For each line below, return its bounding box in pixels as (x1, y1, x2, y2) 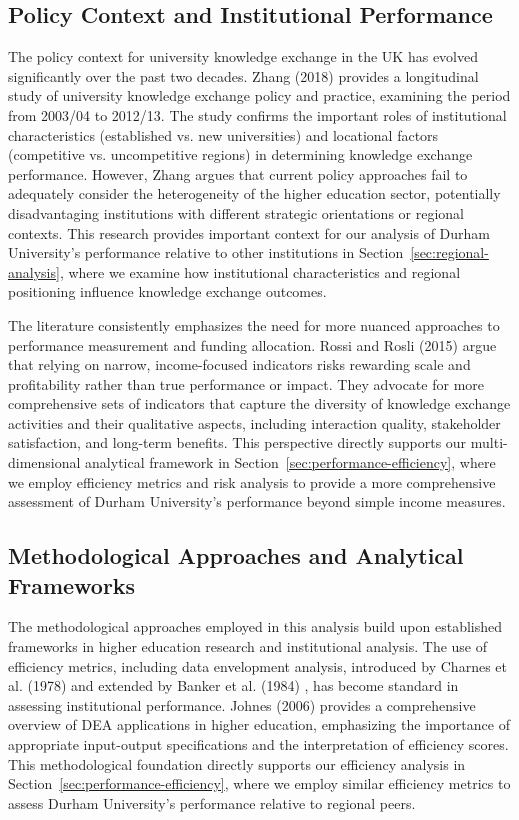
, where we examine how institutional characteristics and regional (59, 261, 461, 282)
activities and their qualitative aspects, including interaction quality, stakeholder (8, 412, 501, 433)
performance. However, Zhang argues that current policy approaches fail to (8, 163, 468, 184)
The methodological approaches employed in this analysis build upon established (8, 616, 503, 637)
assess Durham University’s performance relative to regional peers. (8, 792, 416, 813)
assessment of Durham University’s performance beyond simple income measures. (8, 491, 506, 512)
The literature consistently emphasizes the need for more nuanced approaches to (8, 314, 500, 335)
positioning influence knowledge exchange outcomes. (8, 281, 327, 302)
